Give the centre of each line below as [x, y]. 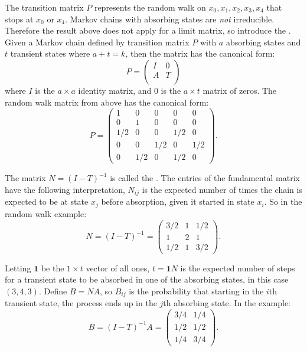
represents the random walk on [150, 7]
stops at [19, 19]
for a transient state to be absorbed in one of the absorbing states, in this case [147, 279]
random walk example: [46, 213]
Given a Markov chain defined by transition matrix [97, 42]
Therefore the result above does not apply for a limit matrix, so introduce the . [148, 30]
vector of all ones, [118, 268]
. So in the [283, 201]
